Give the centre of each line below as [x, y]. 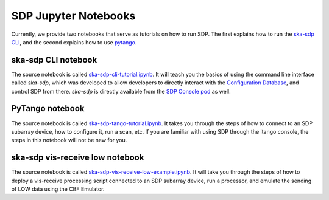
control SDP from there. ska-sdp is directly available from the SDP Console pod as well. [121, 91]
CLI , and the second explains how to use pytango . [74, 42]
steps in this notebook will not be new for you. [69, 140]
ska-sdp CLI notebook [54, 60]
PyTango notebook [48, 109]
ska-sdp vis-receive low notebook [78, 158]
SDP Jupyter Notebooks [73, 16]
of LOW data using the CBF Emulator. [58, 189]
